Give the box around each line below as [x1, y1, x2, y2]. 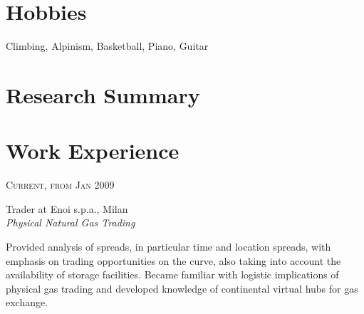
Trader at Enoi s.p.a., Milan [6, 201, 128, 216]
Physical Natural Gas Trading [6, 215, 135, 230]
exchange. [6, 295, 48, 310]
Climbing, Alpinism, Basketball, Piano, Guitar [6, 38, 209, 53]
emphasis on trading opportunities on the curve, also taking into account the [6, 253, 341, 268]
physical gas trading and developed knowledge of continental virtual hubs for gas [6, 281, 358, 295]
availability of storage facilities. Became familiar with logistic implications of [6, 267, 339, 282]
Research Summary [6, 80, 200, 109]
